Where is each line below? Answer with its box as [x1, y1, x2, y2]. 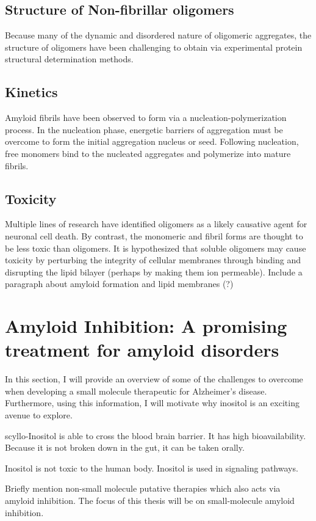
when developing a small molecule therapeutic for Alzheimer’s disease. [5, 384, 267, 397]
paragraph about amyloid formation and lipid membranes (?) [5, 277, 234, 290]
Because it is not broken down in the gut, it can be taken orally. [5, 441, 245, 454]
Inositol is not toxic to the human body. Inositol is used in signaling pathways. [5, 461, 298, 474]
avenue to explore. [5, 409, 73, 421]
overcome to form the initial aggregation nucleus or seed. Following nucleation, [5, 135, 299, 148]
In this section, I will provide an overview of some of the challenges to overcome [5, 373, 303, 385]
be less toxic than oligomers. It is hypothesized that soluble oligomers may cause [5, 241, 306, 254]
